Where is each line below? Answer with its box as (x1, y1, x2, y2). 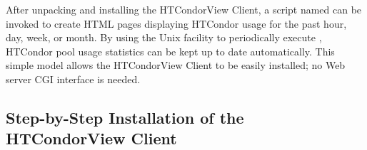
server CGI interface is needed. (6, 71, 141, 86)
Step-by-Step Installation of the (6, 106, 244, 128)
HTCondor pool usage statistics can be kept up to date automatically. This (6, 43, 335, 58)
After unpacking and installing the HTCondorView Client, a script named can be (6, 2, 362, 16)
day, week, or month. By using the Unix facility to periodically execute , (6, 30, 322, 45)
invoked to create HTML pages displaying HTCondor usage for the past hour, (6, 16, 347, 31)
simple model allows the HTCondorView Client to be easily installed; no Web (6, 58, 346, 73)
